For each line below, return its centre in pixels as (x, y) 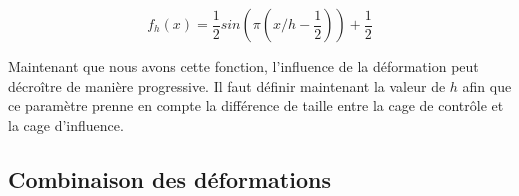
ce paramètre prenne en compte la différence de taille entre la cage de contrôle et (256, 105)
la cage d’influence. (66, 124)
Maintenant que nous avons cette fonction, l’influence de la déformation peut (243, 66)
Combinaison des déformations (169, 178)
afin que (487, 85)
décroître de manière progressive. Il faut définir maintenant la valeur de (227, 85)
